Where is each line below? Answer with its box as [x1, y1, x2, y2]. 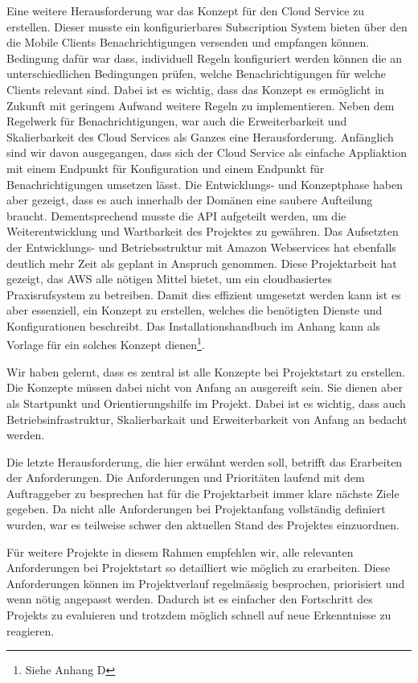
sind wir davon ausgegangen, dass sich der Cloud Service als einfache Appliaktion [6, 144, 407, 161]
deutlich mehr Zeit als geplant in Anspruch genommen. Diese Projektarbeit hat [6, 254, 397, 271]
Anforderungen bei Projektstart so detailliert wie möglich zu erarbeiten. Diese [6, 559, 391, 576]
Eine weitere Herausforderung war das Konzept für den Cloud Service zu [6, 2, 365, 19]
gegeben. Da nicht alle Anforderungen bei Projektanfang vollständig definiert [6, 500, 386, 517]
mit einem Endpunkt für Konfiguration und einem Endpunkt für [6, 159, 325, 176]
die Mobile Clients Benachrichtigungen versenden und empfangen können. [6, 34, 370, 51]
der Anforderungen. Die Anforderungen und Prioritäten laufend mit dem [6, 469, 365, 486]
